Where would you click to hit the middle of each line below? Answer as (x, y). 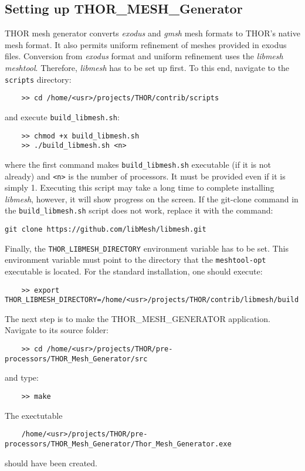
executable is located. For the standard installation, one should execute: (134, 271)
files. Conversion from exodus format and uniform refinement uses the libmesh (144, 56)
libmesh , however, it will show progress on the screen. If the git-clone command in (152, 199)
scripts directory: (38, 79)
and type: (22, 377)
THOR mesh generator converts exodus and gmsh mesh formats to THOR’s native (152, 33)
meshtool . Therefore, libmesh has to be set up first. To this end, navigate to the (147, 67)
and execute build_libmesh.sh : (62, 116)
